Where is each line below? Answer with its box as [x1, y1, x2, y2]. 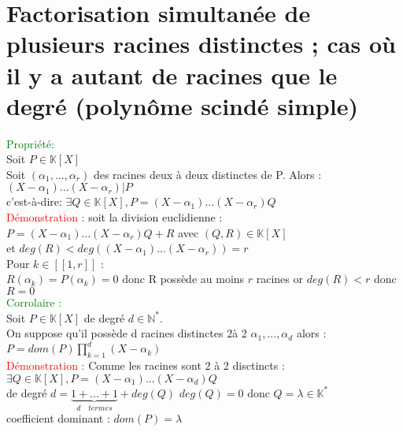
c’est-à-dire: [6, 193, 62, 210]
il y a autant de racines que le [6, 58, 338, 91]
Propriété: [6, 135, 54, 151]
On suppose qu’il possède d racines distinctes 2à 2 [6, 325, 247, 341]
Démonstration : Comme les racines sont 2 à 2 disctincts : [6, 357, 285, 374]
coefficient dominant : [6, 410, 110, 426]
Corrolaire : [6, 294, 62, 311]
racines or [256, 270, 303, 287]
